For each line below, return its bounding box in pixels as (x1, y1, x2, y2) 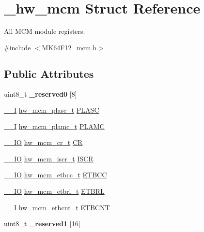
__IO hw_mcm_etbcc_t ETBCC (4, 170, 107, 180)
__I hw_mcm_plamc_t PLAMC (4, 121, 105, 131)
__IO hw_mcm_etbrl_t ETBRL (4, 186, 105, 196)
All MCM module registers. (4, 26, 85, 36)
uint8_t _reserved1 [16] (4, 218, 80, 229)
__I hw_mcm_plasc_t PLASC (4, 105, 99, 115)
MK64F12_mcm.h (42, 42, 97, 52)
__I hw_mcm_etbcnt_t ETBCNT (4, 202, 110, 212)
